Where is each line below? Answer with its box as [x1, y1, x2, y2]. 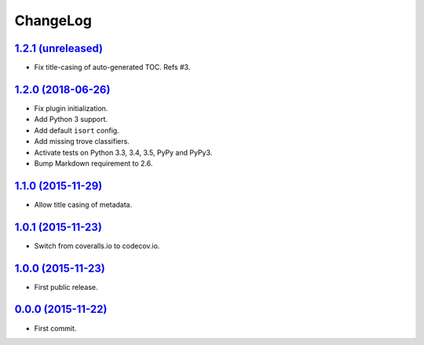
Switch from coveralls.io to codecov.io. [34, 240, 160, 251]
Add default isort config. [34, 126, 119, 135]
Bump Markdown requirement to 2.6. [34, 158, 153, 168]
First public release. [34, 282, 98, 292]
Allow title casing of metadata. [34, 200, 133, 209]
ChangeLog [14, 12, 92, 29]
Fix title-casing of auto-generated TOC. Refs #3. [34, 63, 191, 72]
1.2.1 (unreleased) [14, 42, 104, 55]
